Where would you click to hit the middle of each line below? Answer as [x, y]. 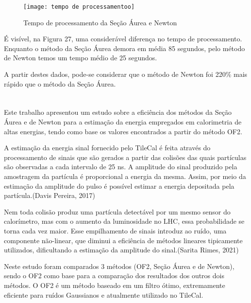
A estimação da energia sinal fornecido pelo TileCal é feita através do [107, 148]
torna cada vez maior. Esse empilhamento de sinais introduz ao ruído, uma [115, 230]
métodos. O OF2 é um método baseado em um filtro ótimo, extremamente [115, 285]
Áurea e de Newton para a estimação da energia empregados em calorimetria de [123, 122]
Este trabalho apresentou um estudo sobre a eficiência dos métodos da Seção [118, 112]
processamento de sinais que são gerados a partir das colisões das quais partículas [125, 157]
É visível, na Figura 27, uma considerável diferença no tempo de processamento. [123, 39]
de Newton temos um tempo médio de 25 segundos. [81, 58]
